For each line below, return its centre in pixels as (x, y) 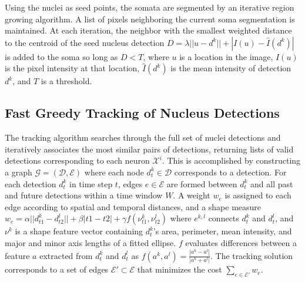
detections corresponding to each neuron (77, 160)
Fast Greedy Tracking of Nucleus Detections (142, 113)
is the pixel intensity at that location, (72, 68)
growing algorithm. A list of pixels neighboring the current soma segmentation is (150, 19)
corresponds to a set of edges (57, 269)
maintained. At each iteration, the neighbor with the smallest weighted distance (148, 30)
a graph (19, 172)
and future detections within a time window (84, 195)
